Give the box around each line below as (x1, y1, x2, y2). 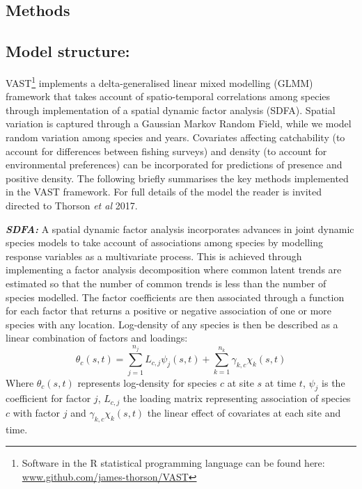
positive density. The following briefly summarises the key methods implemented (6, 170, 349, 185)
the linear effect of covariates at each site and (147, 405, 341, 419)
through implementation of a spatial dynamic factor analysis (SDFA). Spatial (6, 102, 336, 117)
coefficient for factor (6, 391, 91, 406)
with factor (13, 405, 61, 419)
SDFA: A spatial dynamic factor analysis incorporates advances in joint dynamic (6, 221, 354, 236)
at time (265, 375, 297, 390)
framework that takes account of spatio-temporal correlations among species (6, 89, 331, 104)
